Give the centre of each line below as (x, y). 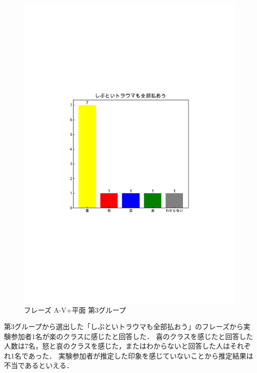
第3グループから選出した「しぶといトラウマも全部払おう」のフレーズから (124, 326)
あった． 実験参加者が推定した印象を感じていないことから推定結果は (141, 355)
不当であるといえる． (39, 365)
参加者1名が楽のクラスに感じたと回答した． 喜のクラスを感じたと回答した (132, 336)
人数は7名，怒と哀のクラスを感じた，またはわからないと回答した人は (117, 346)
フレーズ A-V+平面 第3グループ (75, 310)
